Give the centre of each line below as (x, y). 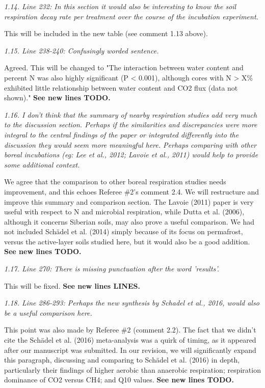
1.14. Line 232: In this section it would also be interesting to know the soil (120, 6)
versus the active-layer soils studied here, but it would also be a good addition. (127, 241)
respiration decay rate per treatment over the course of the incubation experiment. (131, 16)
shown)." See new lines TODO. (57, 98)
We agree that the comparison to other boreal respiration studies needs (115, 182)
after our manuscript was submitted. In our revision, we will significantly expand (130, 350)
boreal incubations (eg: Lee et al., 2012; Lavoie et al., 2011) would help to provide (131, 155)
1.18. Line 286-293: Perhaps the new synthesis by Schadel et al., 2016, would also (132, 303)
